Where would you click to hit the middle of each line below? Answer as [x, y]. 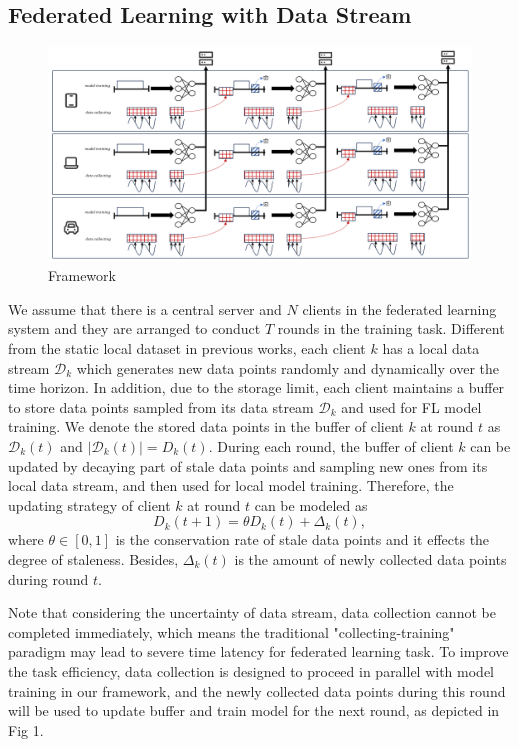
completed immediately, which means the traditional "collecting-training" [231, 631]
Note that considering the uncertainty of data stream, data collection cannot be [252, 612]
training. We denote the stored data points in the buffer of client [206, 426]
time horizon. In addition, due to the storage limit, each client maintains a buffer [256, 387]
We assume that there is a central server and [145, 308]
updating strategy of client [89, 504]
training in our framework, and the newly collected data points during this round [257, 690]
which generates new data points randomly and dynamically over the [287, 367]
